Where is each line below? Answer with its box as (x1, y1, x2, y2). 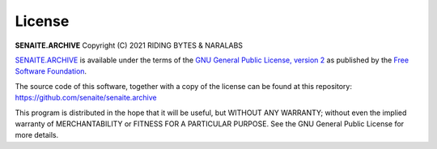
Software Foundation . (15, 66, 87, 76)
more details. (15, 130, 59, 140)
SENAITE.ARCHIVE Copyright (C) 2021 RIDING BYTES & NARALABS (15, 40, 243, 50)
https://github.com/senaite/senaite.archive (15, 93, 157, 103)
